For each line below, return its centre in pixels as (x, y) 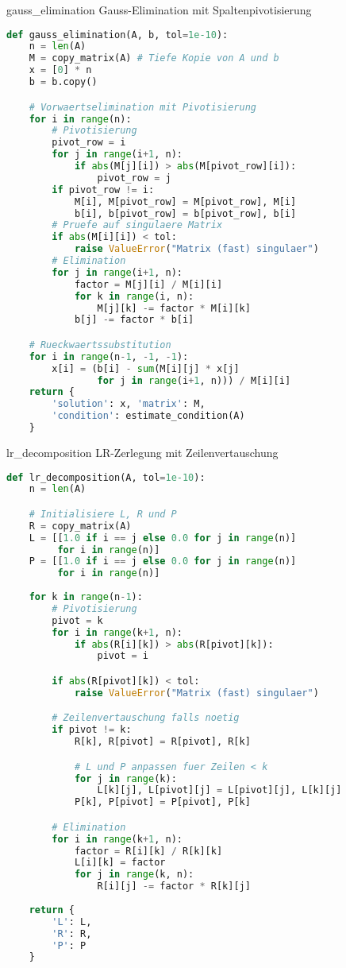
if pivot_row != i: (103, 190)
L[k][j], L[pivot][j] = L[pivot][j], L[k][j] (219, 790)
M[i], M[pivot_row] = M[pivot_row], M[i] (185, 201)
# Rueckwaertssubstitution (100, 345)
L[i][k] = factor (120, 863)
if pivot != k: (92, 730)
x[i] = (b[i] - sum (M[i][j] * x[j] (146, 368)
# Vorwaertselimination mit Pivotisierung (142, 107)
